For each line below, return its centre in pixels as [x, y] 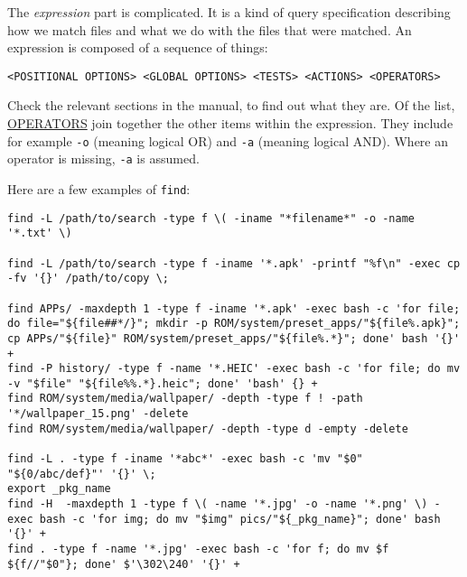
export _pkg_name [59, 489]
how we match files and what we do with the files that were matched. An [210, 29]
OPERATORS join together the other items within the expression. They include [230, 123]
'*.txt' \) [40, 233]
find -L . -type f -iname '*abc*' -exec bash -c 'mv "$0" [185, 459]
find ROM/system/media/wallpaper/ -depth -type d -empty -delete [208, 428]
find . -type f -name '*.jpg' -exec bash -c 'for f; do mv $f [198, 549]
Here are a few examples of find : [99, 188]
